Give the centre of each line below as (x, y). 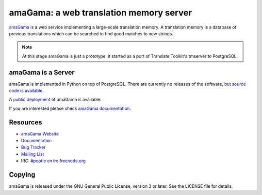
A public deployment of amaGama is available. (55, 100)
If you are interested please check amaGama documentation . (70, 108)
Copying (22, 175)
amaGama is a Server (42, 72)
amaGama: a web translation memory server (100, 13)
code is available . (26, 91)
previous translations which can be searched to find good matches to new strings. (91, 33)
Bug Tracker (33, 147)
